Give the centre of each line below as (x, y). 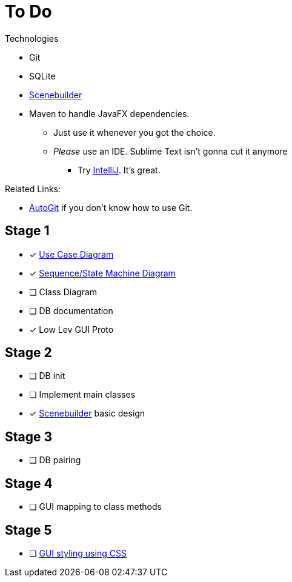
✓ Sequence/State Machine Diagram (102, 273)
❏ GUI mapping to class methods (95, 507)
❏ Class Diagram (63, 292)
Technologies (32, 38)
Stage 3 (29, 436)
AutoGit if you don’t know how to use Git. (111, 207)
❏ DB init (47, 376)
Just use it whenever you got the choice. (134, 132)
